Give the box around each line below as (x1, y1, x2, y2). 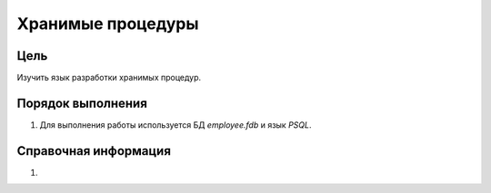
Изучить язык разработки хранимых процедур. (16, 72, 202, 83)
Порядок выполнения (16, 95, 147, 111)
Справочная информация (16, 143, 172, 159)
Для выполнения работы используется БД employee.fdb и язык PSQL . (39, 119, 312, 130)
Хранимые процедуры (16, 14, 199, 34)
